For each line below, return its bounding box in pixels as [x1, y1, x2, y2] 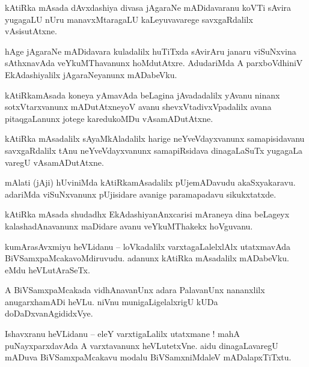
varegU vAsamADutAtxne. [5, 156, 104, 168]
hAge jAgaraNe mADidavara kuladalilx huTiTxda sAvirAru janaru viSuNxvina [5, 44, 296, 57]
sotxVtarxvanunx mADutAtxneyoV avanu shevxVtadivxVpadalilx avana [5, 100, 272, 113]
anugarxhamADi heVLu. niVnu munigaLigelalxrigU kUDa [5, 295, 218, 308]
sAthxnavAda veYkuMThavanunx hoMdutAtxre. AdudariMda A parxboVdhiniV [5, 56, 303, 69]
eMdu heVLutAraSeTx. [5, 263, 90, 276]
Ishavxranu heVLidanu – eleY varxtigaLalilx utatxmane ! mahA [5, 327, 240, 340]
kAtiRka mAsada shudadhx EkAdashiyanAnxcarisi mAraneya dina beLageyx [5, 208, 290, 220]
